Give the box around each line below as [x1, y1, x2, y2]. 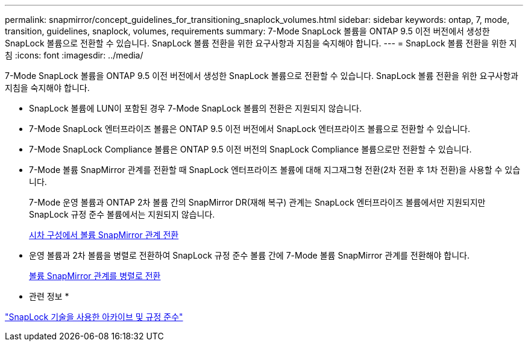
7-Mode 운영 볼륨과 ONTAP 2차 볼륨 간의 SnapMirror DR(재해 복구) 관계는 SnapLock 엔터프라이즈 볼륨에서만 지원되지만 [29, 197, 486, 207]
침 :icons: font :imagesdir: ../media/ [5, 50, 143, 60]
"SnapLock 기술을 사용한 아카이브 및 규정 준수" [5, 312, 183, 322]
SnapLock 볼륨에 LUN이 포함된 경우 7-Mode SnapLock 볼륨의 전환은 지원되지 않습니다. [29, 103, 362, 113]
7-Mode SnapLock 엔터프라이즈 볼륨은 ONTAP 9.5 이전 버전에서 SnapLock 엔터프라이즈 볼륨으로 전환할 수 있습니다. [29, 124, 470, 134]
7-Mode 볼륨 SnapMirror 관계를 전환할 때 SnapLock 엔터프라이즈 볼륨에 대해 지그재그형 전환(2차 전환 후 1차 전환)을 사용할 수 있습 [29, 165, 521, 175]
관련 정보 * [29, 291, 69, 301]
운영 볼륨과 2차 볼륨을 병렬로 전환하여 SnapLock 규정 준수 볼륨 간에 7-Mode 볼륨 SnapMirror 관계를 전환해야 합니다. [29, 250, 470, 260]
